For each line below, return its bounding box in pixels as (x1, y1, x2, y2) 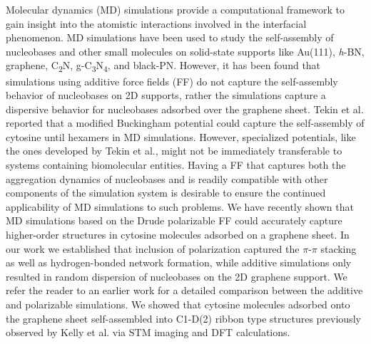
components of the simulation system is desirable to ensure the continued (6, 185, 326, 200)
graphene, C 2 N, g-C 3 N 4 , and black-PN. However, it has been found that (6, 58, 321, 75)
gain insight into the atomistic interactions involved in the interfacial (6, 16, 307, 31)
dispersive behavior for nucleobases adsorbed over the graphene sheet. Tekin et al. (6, 101, 364, 116)
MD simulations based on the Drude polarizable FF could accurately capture (6, 213, 342, 228)
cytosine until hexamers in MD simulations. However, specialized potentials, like (6, 129, 356, 144)
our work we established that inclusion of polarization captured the (6, 241, 300, 256)
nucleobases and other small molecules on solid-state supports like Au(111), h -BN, (6, 43, 365, 58)
